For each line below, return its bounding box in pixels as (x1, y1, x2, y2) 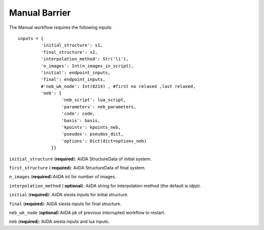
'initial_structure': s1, (41, 42, 103, 48)
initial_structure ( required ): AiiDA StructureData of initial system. (9, 156, 152, 162)
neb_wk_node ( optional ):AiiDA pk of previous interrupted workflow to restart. (9, 209, 166, 215)
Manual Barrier (9, 7, 71, 18)
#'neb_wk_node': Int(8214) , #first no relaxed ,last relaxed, (41, 84, 196, 89)
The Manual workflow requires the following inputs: (9, 24, 112, 30)
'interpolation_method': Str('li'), (41, 56, 129, 62)
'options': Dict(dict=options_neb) (61, 138, 147, 144)
